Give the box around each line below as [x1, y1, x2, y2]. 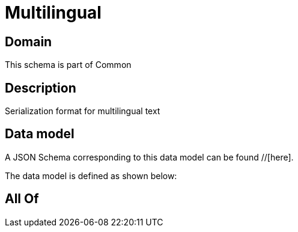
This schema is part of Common [5, 60, 132, 70]
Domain [5, 34, 52, 49]
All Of [5, 191, 39, 207]
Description [5, 80, 76, 96]
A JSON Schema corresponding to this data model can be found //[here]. [5, 151, 294, 162]
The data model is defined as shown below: [5, 170, 177, 181]
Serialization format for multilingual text [5, 106, 160, 117]
